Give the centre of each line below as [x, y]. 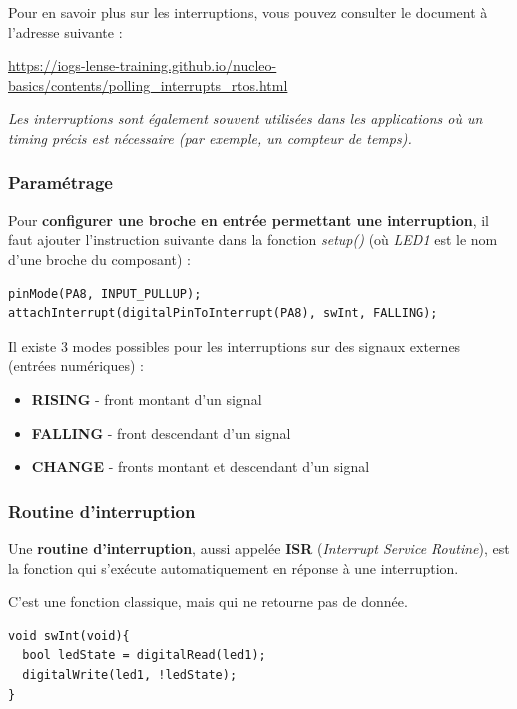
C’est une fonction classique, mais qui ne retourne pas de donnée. [208, 601]
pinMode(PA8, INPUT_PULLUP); [105, 293]
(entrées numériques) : [76, 365]
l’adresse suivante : [65, 31]
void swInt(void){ [69, 635]
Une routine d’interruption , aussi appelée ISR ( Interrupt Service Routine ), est [259, 547]
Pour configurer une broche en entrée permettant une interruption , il [248, 219]
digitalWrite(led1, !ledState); [130, 674]
